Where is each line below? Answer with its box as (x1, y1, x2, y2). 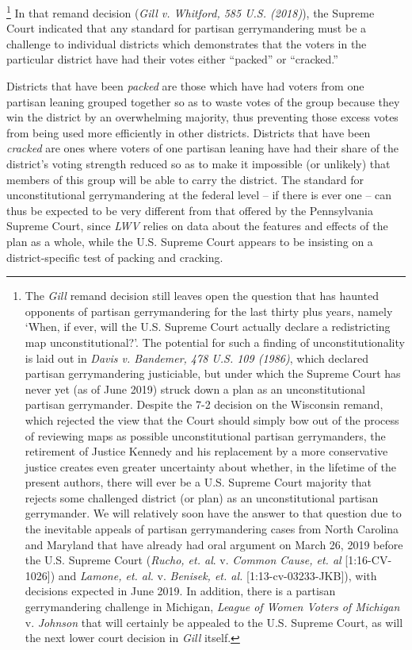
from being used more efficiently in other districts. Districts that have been (6, 124, 371, 140)
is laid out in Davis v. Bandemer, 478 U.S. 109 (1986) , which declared (25, 349, 368, 366)
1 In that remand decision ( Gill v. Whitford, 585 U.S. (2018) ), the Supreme (6, 2, 375, 21)
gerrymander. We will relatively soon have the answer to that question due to (25, 505, 402, 521)
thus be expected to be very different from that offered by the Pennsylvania (6, 202, 373, 218)
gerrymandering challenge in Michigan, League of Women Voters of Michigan (25, 598, 400, 615)
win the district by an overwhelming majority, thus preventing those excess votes (6, 109, 399, 125)
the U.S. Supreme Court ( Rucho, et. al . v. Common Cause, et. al (25, 552, 341, 568)
